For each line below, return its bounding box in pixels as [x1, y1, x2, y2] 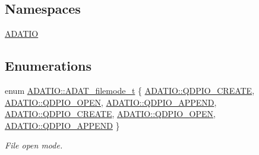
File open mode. [5, 139, 63, 151]
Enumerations [5, 56, 92, 75]
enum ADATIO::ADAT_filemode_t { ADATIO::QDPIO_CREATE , [5, 84, 255, 96]
